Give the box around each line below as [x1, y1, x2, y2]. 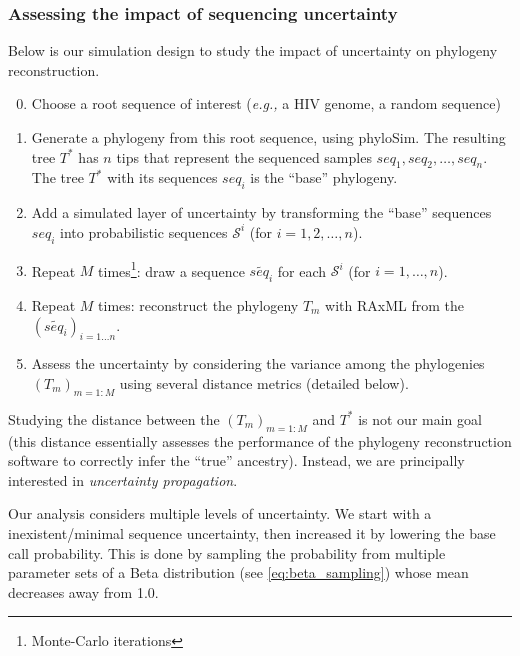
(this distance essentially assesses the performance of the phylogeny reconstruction [8, 430, 512, 451]
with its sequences [107, 167, 218, 188]
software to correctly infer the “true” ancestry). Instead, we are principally [8, 450, 465, 471]
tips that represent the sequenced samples [116, 146, 372, 167]
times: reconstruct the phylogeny [98, 295, 299, 316]
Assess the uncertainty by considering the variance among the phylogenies [31, 353, 485, 374]
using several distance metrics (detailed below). [119, 373, 409, 394]
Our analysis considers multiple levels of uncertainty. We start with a [8, 503, 432, 524]
